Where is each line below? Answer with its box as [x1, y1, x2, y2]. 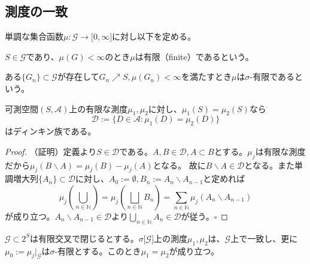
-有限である [250, 70, 295, 83]
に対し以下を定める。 [112, 30, 196, 43]
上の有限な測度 [69, 102, 128, 115]
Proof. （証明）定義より [5, 145, 97, 157]
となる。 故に [153, 158, 206, 171]
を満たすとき [181, 70, 232, 83]
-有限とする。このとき [54, 244, 141, 257]
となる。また [244, 158, 294, 171]
